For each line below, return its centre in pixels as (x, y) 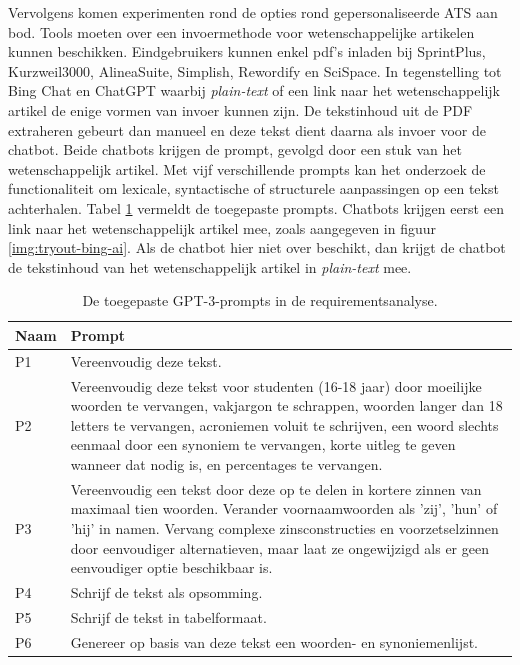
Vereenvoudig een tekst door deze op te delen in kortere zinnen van (276, 488)
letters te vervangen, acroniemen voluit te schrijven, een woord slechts (284, 424)
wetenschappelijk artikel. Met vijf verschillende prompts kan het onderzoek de (247, 168)
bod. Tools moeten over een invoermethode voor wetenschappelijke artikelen (241, 31)
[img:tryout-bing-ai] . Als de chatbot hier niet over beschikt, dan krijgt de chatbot (257, 247)
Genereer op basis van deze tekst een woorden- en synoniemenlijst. (274, 641)
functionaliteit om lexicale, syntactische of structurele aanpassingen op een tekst (253, 188)
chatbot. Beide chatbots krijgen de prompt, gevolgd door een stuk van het (235, 149)
